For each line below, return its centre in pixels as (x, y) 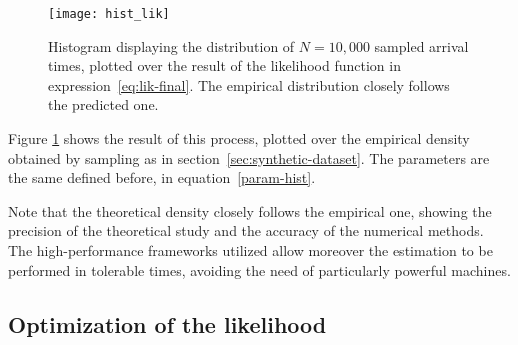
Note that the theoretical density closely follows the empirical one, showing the (250, 210)
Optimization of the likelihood (167, 323)
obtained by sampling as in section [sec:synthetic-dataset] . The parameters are (249, 157)
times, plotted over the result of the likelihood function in (224, 65)
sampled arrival (421, 45)
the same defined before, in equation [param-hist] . (162, 177)
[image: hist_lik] (109, 14)
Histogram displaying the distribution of (171, 45)
